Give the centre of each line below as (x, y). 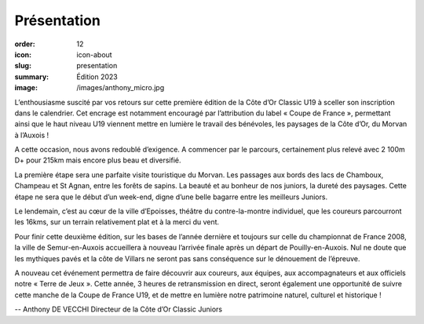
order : (25, 44)
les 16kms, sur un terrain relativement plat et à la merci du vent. (117, 222)
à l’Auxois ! (32, 135)
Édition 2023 (97, 76)
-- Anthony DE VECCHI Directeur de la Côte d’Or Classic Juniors (119, 309)
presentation (97, 66)
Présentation (58, 20)
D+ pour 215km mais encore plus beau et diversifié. (98, 160)
